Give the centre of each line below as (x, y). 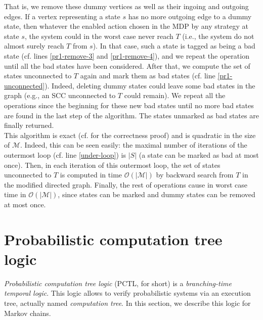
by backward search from (195, 175)
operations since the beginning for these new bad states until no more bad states (129, 105)
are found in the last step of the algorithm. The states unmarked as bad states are (131, 115)
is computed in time (91, 175)
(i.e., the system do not (218, 36)
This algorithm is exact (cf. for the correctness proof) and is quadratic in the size (130, 135)
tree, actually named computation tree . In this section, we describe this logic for (127, 303)
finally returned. (29, 125)
